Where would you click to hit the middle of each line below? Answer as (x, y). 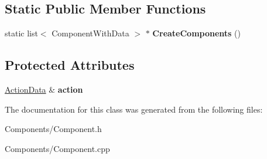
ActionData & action (44, 89)
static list (21, 33)
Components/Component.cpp (57, 148)
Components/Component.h (53, 129)
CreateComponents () (197, 33)
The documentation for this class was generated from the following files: (134, 109)
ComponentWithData (90, 33)
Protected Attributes (70, 65)
